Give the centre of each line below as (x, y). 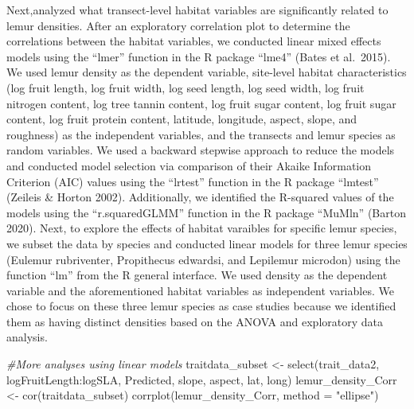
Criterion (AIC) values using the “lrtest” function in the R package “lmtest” (193, 181)
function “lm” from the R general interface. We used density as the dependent (197, 275)
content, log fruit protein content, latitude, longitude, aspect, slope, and (182, 119)
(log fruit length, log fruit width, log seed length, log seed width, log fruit (186, 87)
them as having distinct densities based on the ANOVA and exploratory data (195, 321)
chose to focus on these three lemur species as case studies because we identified (201, 306)
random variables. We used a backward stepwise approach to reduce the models (201, 150)
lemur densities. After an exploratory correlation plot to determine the (178, 25)
